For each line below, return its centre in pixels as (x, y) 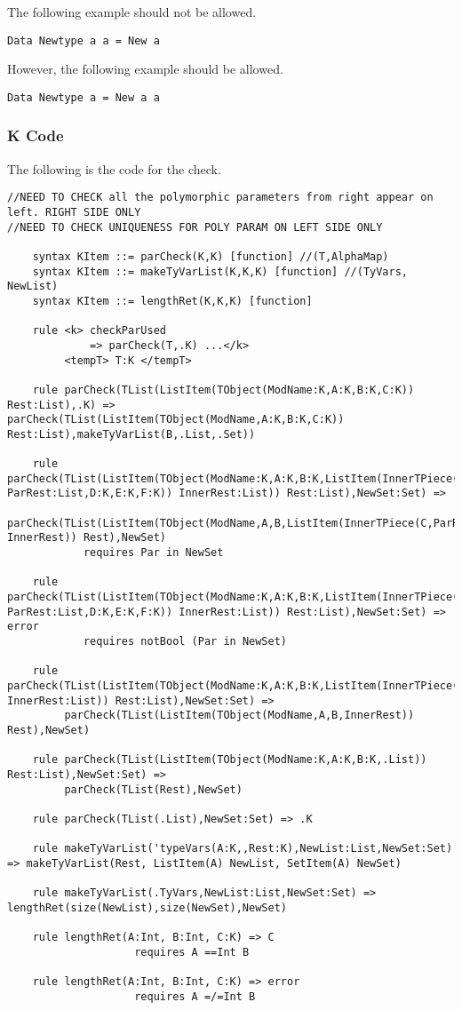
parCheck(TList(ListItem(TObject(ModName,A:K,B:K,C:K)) (176, 420)
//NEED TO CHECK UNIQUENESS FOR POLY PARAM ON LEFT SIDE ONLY (195, 227)
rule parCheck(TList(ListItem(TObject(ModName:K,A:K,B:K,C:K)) (223, 390)
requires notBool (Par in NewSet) (185, 641)
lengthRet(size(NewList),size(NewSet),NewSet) (147, 907)
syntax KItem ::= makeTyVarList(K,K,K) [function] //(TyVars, (220, 271)
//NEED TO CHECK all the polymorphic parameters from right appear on (220, 198)
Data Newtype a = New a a (84, 97)
